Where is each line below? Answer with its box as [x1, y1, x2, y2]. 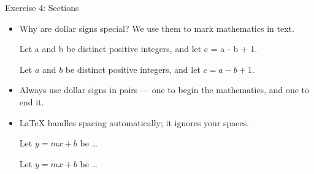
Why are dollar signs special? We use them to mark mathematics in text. [19, 21, 294, 34]
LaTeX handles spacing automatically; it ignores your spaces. [19, 116, 250, 129]
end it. [19, 95, 44, 108]
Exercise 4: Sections [5, 1, 79, 13]
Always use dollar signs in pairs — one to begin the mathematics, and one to [19, 83, 310, 96]
